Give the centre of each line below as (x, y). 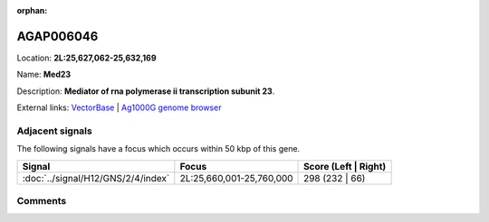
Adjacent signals (54, 131)
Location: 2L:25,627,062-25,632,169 (87, 58)
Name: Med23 (44, 74)
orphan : (32, 10)
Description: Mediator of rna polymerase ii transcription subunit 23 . (146, 91)
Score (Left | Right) (345, 166)
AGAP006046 (58, 36)
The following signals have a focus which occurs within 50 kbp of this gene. (158, 149)
